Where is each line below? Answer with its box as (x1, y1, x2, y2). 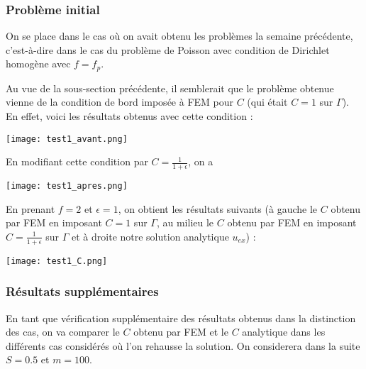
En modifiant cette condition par (6, 154, 148, 169)
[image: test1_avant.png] (6, 133, 128, 144)
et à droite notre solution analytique (72, 228, 229, 243)
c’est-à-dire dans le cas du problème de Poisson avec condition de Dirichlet (6, 42, 330, 57)
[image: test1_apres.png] (6, 181, 128, 192)
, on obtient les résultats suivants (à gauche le (118, 201, 318, 216)
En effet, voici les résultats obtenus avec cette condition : (6, 109, 253, 123)
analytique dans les (242, 324, 326, 339)
